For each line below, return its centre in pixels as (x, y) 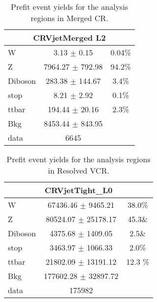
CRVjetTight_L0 (79, 190)
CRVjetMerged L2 (69, 38)
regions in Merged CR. (69, 18)
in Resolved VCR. (78, 170)
